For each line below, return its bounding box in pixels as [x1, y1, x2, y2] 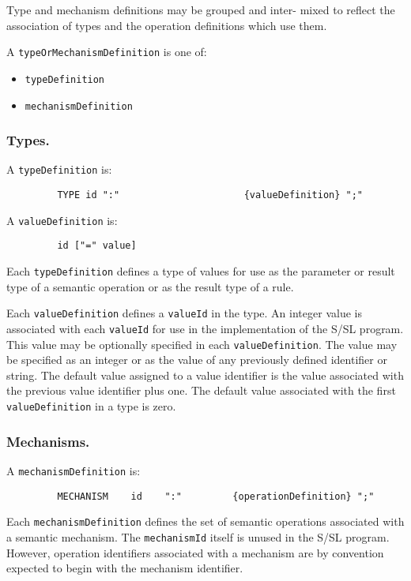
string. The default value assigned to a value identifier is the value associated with [6, 366, 404, 383]
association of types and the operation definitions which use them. [6, 17, 327, 33]
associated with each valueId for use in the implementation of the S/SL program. [6, 320, 404, 336]
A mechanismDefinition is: [6, 462, 141, 478]
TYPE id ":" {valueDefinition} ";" [57, 189, 364, 201]
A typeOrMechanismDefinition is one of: [6, 43, 207, 60]
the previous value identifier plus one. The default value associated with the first [6, 382, 396, 399]
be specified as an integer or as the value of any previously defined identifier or [6, 351, 387, 368]
